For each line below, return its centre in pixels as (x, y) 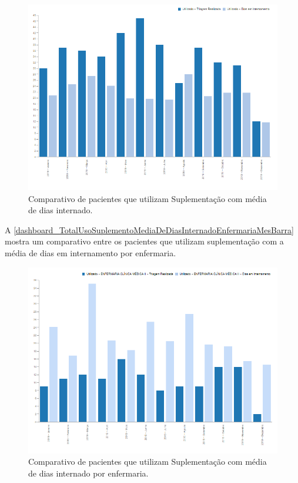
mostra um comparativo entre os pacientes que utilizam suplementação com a (144, 241)
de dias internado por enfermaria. (88, 473)
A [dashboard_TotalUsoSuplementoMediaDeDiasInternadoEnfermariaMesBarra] (149, 229)
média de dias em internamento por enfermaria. (91, 253)
